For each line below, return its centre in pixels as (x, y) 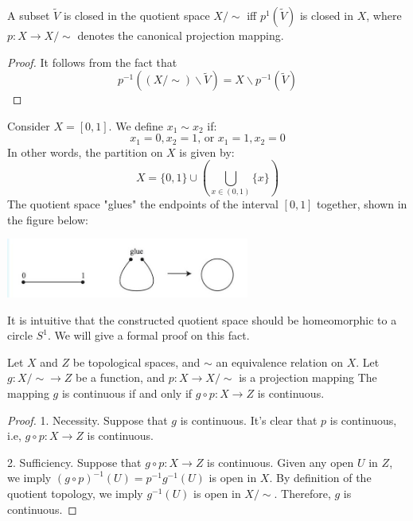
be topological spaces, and (136, 362)
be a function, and (121, 377)
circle (20, 335)
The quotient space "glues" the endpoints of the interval (143, 204)
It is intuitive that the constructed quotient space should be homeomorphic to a (202, 319)
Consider (29, 125)
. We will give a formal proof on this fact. (148, 335)
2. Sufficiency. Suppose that (74, 462)
